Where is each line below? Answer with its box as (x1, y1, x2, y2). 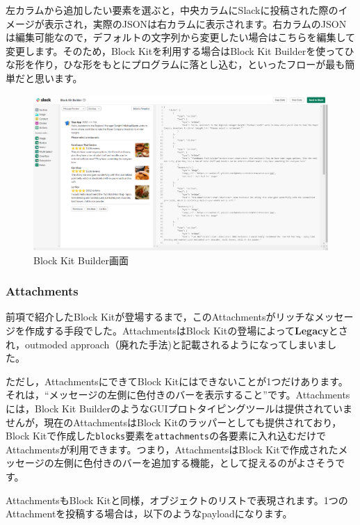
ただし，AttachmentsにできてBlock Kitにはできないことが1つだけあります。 (6, 373, 348, 388)
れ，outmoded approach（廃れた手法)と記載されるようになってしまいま (6, 337, 327, 351)
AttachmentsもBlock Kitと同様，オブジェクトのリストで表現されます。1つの (6, 492, 348, 507)
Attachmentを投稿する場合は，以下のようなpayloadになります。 (6, 506, 293, 521)
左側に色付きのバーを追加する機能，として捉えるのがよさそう (54, 455, 336, 470)
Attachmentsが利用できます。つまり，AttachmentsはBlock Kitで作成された (6, 442, 338, 456)
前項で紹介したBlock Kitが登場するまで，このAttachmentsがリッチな (6, 309, 315, 324)
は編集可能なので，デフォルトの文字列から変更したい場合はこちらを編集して (6, 30, 356, 45)
